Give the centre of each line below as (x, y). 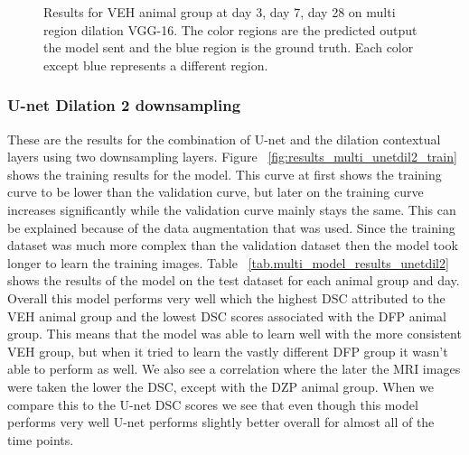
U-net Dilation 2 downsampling (124, 105)
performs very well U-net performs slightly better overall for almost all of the (221, 422)
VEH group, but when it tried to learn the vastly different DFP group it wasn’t (228, 351)
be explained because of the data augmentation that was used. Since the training (231, 227)
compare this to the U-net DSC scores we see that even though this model (213, 404)
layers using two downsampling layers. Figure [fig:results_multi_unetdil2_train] (232, 157)
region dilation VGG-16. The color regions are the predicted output (230, 29)
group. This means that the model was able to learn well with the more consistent (234, 334)
